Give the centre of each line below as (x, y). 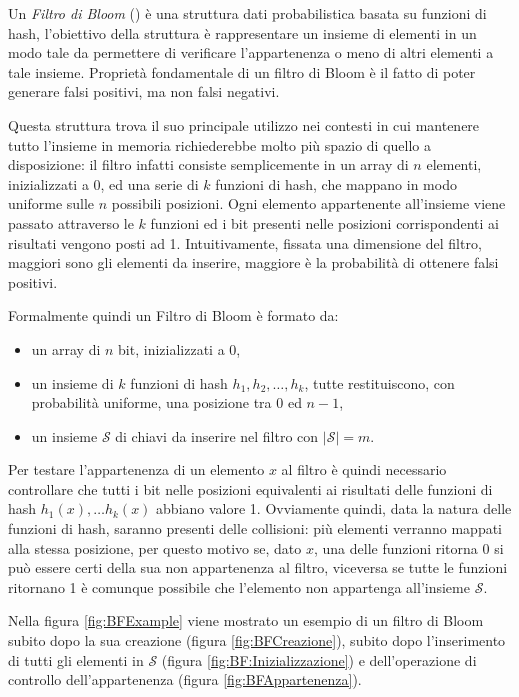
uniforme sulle (51, 203)
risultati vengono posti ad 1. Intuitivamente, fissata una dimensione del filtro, (245, 242)
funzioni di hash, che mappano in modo (336, 183)
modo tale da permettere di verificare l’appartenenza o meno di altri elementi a (251, 52)
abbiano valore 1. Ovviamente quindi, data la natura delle (334, 508)
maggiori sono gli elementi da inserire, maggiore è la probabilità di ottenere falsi (253, 262)
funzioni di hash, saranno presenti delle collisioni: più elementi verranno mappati (255, 528)
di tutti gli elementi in (76, 659)
